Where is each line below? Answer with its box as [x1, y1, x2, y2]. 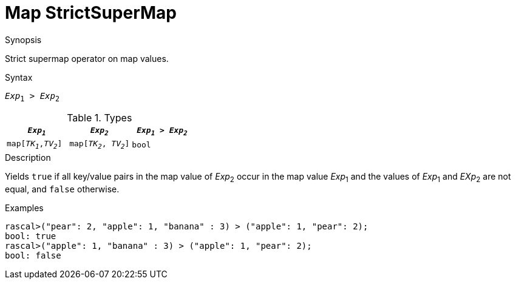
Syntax [5, 72, 33, 83]
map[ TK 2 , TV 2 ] [69, 139, 130, 150]
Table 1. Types [67, 111, 132, 124]
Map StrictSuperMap [5, 2, 177, 23]
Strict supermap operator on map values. [5, 53, 169, 64]
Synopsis [5, 34, 42, 45]
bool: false [5, 250, 61, 260]
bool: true [5, 231, 56, 241]
